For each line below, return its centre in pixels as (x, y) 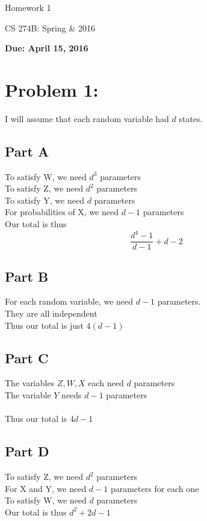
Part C (27, 358)
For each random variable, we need (69, 301)
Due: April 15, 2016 (47, 48)
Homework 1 (28, 7)
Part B (27, 276)
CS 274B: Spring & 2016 (50, 28)
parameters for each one (155, 488)
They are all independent (51, 313)
